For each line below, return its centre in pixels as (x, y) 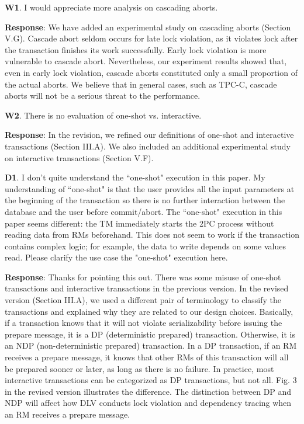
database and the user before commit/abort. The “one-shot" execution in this (144, 211)
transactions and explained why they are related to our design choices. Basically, (149, 311)
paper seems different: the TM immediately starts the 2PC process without (139, 223)
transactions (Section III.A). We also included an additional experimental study (148, 146)
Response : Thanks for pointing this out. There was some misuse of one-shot (143, 277)
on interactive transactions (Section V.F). (79, 157)
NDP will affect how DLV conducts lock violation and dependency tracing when (148, 403)
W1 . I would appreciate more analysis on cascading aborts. (111, 7)
